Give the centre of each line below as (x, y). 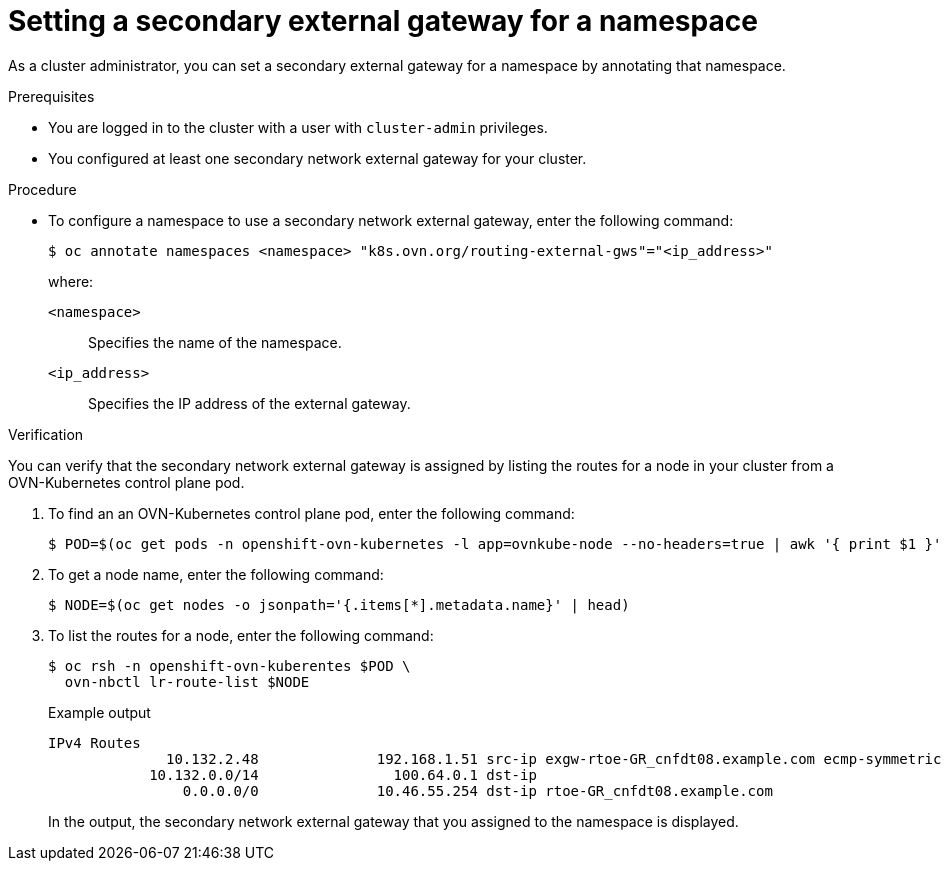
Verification (46, 434)
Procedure (42, 189)
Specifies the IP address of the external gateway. (249, 403)
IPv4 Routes (94, 742)
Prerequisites (51, 96)
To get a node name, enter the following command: (216, 574)
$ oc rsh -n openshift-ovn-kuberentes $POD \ (229, 665)
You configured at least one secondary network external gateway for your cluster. (317, 158)
